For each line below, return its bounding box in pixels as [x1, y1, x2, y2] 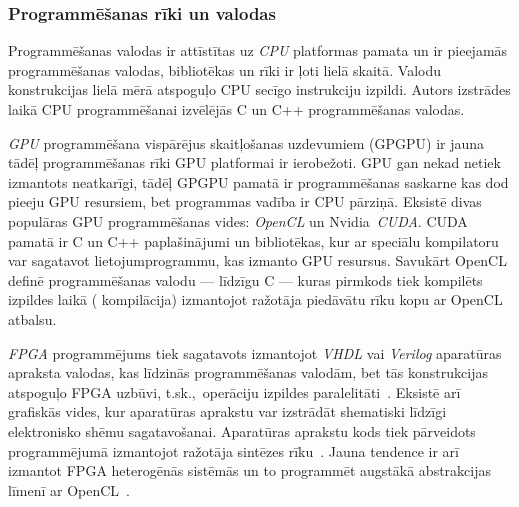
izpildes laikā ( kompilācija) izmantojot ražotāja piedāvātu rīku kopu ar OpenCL [8, 289, 503, 310]
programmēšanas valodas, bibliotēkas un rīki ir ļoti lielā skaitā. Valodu [8, 59, 442, 80]
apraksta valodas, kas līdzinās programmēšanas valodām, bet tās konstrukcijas [8, 362, 488, 383]
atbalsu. [8, 308, 57, 329]
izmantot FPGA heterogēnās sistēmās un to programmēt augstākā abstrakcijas [8, 460, 491, 481]
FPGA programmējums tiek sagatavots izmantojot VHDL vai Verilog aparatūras [8, 342, 502, 363]
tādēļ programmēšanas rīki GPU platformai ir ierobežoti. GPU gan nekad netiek [8, 152, 501, 173]
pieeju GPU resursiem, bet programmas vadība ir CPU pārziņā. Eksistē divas [8, 191, 482, 212]
